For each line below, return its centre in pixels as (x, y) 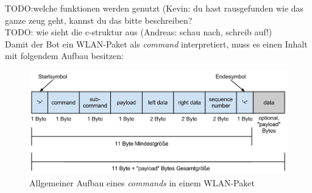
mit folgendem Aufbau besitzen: (64, 56)
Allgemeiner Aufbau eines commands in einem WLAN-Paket (142, 182)
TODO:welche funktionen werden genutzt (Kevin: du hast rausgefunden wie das (154, 8)
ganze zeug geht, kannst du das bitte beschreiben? (99, 20)
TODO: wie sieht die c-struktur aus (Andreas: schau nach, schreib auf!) (139, 32)
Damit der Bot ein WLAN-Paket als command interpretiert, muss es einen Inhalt (156, 44)
